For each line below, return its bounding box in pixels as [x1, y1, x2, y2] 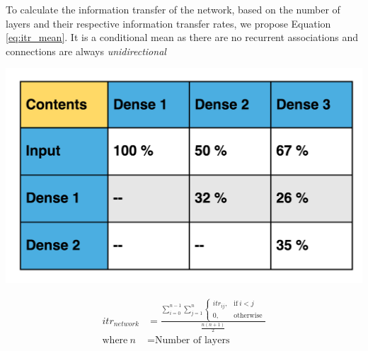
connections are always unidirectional [6, 43, 166, 58]
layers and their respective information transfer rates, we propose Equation [6, 16, 331, 30]
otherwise [234, 311, 263, 319]
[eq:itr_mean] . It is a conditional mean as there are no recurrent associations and [6, 30, 359, 45]
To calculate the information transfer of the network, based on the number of [6, 2, 340, 16]
